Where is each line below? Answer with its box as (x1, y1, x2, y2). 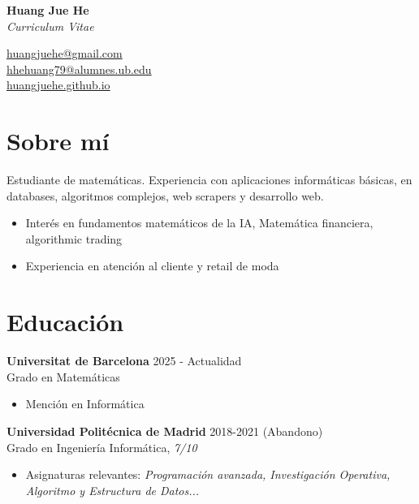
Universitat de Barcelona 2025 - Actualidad (6, 352, 242, 369)
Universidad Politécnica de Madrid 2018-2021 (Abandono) (6, 422, 323, 439)
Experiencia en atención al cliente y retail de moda (25, 257, 279, 274)
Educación (6, 305, 124, 338)
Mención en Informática (25, 395, 145, 412)
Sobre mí (6, 124, 110, 157)
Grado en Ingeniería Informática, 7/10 (6, 438, 197, 455)
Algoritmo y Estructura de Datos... (25, 481, 200, 498)
